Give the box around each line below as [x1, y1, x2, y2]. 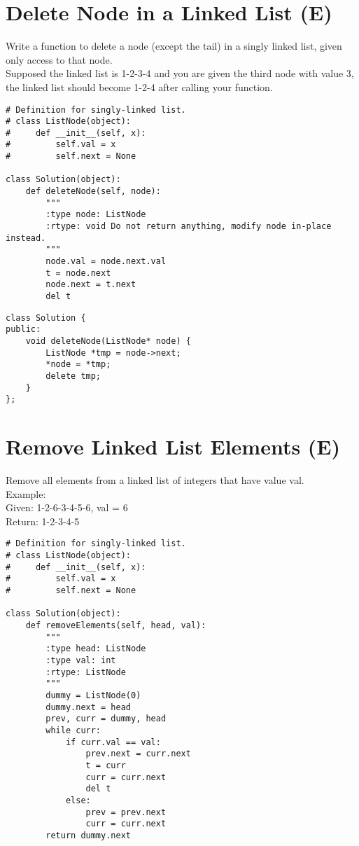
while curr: [45, 725, 101, 735]
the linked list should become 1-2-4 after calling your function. [6, 79, 273, 94]
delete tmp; [45, 370, 101, 381]
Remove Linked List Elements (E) [6, 432, 341, 461]
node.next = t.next [45, 279, 136, 290]
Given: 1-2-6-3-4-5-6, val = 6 [6, 500, 128, 515]
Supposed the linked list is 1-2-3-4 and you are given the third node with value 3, [6, 66, 354, 81]
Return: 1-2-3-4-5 [6, 513, 80, 528]
